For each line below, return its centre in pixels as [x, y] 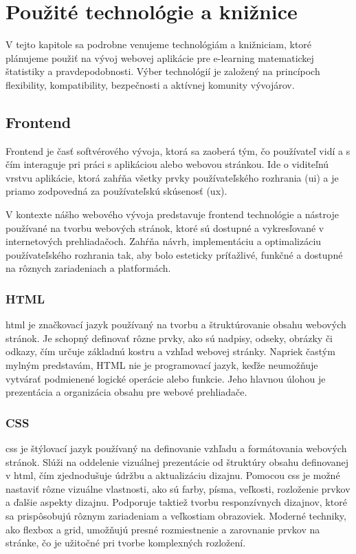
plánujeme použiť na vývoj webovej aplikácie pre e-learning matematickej [160, 57]
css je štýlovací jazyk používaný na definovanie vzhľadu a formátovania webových [176, 448]
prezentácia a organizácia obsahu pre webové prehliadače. [126, 392]
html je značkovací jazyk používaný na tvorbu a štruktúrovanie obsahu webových [176, 324]
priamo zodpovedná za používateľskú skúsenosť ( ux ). [116, 191]
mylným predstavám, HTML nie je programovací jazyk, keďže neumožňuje [162, 365]
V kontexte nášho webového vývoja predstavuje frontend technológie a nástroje [172, 214]
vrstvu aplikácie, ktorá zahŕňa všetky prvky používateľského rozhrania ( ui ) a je [172, 177]
